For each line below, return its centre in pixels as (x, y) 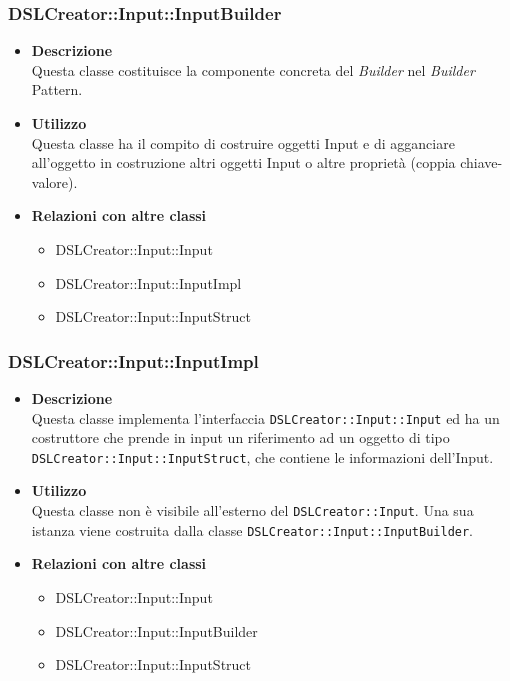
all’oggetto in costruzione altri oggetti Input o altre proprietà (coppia (243, 162)
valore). (54, 181)
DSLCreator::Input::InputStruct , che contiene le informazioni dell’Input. (262, 456)
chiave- (481, 162)
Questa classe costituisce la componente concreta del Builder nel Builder (253, 69)
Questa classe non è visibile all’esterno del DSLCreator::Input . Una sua (252, 510)
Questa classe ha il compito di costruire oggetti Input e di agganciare (243, 142)
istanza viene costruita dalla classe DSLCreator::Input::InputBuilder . (252, 529)
